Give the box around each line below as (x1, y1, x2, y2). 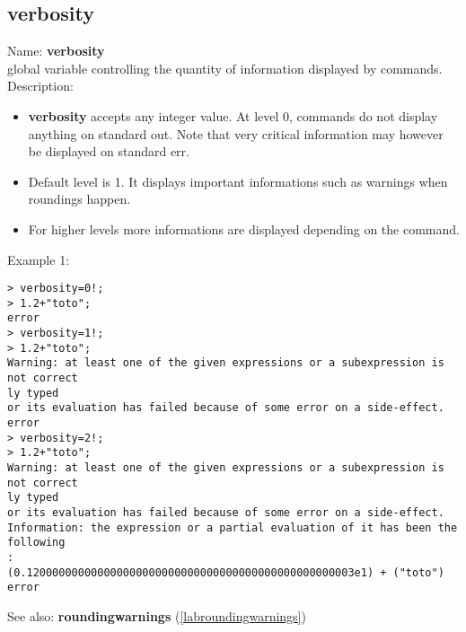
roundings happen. (28, 189, 131, 208)
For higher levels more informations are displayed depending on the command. (28, 219, 460, 238)
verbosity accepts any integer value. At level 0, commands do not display (28, 106, 438, 125)
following (7, 536, 66, 549)
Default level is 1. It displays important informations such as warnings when (28, 171, 448, 190)
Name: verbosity (7, 41, 105, 60)
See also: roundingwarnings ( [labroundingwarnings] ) (7, 606, 306, 625)
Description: (7, 76, 74, 95)
